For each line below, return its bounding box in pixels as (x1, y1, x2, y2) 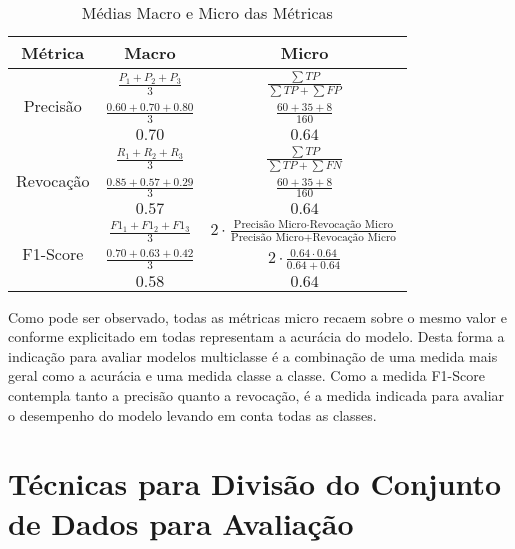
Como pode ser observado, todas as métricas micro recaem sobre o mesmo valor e (8, 306, 507, 327)
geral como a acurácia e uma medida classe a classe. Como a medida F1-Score (8, 365, 485, 386)
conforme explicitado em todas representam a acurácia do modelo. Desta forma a (8, 326, 505, 347)
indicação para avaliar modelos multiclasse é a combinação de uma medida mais (8, 345, 498, 366)
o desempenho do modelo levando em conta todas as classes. (8, 404, 377, 425)
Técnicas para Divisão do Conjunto (8, 463, 502, 504)
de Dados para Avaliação (8, 502, 354, 543)
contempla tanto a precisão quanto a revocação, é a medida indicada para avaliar (8, 385, 505, 406)
